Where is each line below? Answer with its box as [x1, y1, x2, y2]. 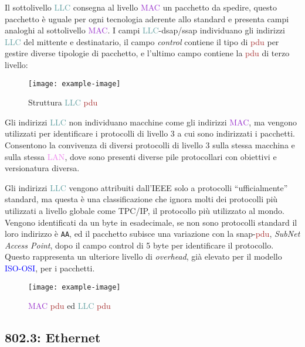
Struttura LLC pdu [28, 96, 98, 108]
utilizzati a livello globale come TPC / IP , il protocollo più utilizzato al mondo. [5, 204, 284, 216]
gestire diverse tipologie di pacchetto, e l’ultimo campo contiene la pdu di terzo [5, 47, 290, 59]
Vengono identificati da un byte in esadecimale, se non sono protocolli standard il [5, 216, 297, 228]
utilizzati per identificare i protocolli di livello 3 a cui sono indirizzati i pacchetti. [5, 127, 295, 140]
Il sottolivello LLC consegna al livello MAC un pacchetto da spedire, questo [5, 1, 277, 13]
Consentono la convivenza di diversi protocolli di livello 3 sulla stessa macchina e [5, 139, 295, 151]
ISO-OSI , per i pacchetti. [5, 262, 95, 274]
